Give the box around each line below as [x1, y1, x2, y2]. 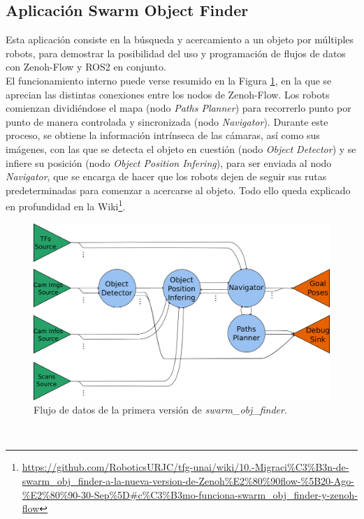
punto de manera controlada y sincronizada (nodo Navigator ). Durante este [6, 114, 328, 129]
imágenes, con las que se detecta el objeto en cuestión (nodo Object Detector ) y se [6, 141, 356, 156]
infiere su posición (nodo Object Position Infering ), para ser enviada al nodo [6, 155, 332, 170]
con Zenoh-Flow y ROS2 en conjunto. [6, 59, 166, 74]
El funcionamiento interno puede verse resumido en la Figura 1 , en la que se [6, 73, 332, 87]
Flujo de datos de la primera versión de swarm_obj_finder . [34, 402, 287, 417]
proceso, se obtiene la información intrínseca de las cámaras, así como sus [6, 128, 320, 142]
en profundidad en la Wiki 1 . [6, 197, 126, 213]
